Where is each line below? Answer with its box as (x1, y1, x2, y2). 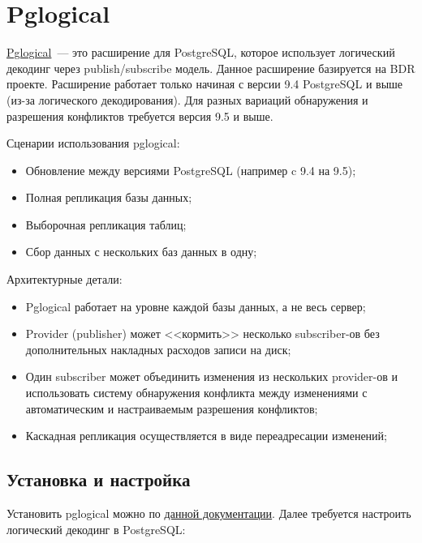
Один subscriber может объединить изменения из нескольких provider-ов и (25, 368, 398, 385)
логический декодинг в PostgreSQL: (6, 520, 186, 537)
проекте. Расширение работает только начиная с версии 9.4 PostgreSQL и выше (6, 75, 403, 92)
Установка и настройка (6, 467, 191, 492)
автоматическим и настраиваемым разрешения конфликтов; (25, 400, 318, 417)
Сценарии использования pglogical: (6, 135, 180, 152)
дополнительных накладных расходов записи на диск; (25, 340, 291, 357)
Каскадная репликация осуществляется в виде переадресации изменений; (25, 427, 387, 444)
